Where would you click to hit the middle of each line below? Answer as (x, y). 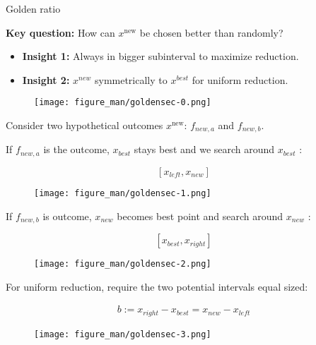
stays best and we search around (204, 149)
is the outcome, (76, 149)
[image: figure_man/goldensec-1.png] (123, 193)
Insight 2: (46, 79)
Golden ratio (33, 8)
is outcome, (67, 216)
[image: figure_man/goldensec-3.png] (123, 334)
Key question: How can (60, 32)
